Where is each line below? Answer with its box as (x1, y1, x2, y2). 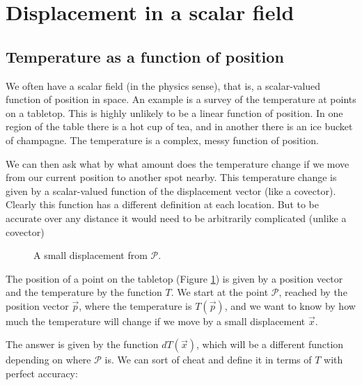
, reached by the (278, 285, 347, 299)
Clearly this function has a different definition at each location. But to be (6, 197, 320, 212)
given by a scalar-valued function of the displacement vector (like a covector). (6, 183, 336, 198)
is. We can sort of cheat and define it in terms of (104, 352, 312, 367)
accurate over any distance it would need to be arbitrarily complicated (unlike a (6, 210, 347, 225)
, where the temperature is (79, 298, 192, 313)
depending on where (6, 352, 91, 367)
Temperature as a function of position (6, 45, 284, 67)
